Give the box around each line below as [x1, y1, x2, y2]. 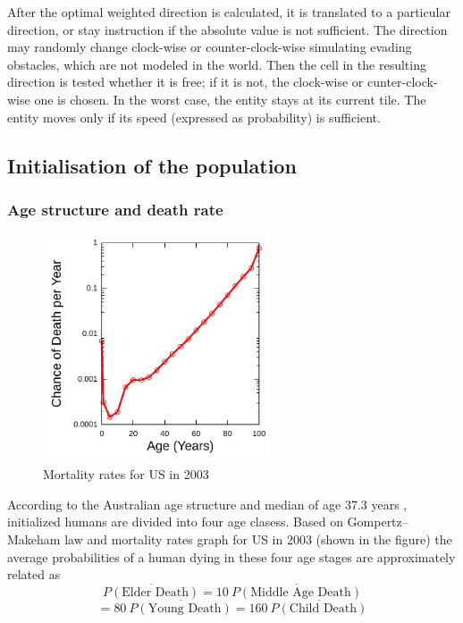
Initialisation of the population [7, 151, 297, 179]
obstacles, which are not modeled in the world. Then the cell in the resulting [7, 55, 426, 73]
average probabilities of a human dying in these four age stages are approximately [7, 547, 456, 566]
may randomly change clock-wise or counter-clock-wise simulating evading [7, 38, 412, 56]
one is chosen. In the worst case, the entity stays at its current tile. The [34, 89, 426, 108]
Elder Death [122, 585, 189, 599]
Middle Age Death [250, 585, 351, 599]
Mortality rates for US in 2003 [43, 465, 209, 484]
